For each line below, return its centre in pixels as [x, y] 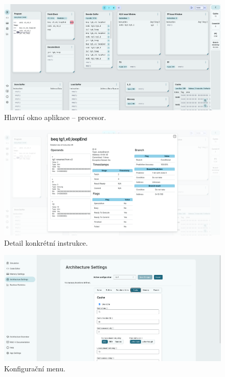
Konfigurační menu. [35, 368]
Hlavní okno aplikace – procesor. [55, 117]
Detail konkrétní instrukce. [46, 242]
